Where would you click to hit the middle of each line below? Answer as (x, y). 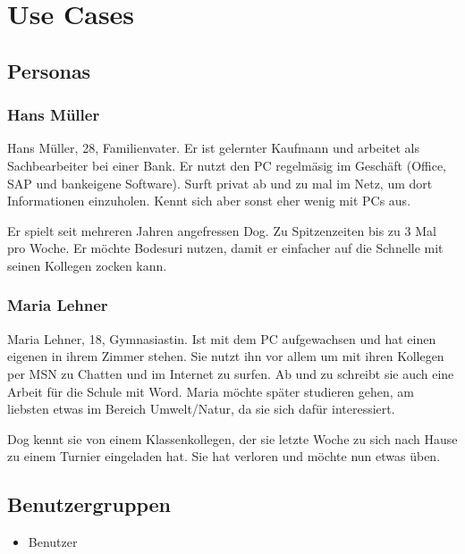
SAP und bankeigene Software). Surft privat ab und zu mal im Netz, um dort (220, 183)
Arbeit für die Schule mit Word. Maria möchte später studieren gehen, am (211, 391)
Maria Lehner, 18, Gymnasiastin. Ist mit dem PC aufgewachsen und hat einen (222, 338)
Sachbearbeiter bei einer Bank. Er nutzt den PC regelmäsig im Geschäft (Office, (227, 165)
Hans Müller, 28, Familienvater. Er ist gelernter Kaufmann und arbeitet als (213, 148)
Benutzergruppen (89, 504)
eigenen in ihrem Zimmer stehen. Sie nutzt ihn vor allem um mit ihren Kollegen (226, 356)
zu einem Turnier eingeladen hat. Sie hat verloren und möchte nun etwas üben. (224, 456)
